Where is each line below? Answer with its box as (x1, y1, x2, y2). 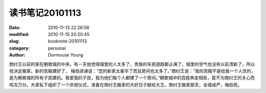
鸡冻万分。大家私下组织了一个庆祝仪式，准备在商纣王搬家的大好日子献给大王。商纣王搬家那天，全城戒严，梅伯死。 (9, 82, 242, 88)
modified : (9, 31, 30, 37)
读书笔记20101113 (9, 7, 81, 18)
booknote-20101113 (48, 38, 87, 44)
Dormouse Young (48, 52, 84, 58)
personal (48, 45, 66, 51)
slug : (9, 38, 20, 44)
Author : (9, 52, 26, 58)
